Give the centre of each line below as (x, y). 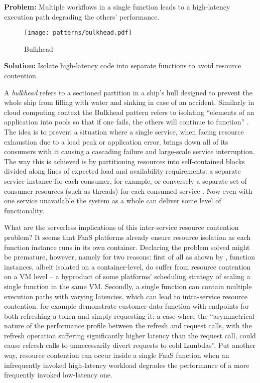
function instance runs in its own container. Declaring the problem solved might (127, 247)
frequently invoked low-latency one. (58, 375)
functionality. (24, 210)
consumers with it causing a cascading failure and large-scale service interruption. (129, 151)
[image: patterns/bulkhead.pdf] (78, 33)
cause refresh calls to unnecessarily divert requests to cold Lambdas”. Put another (130, 345)
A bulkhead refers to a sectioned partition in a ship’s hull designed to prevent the (128, 92)
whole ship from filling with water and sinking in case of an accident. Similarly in (129, 102)
